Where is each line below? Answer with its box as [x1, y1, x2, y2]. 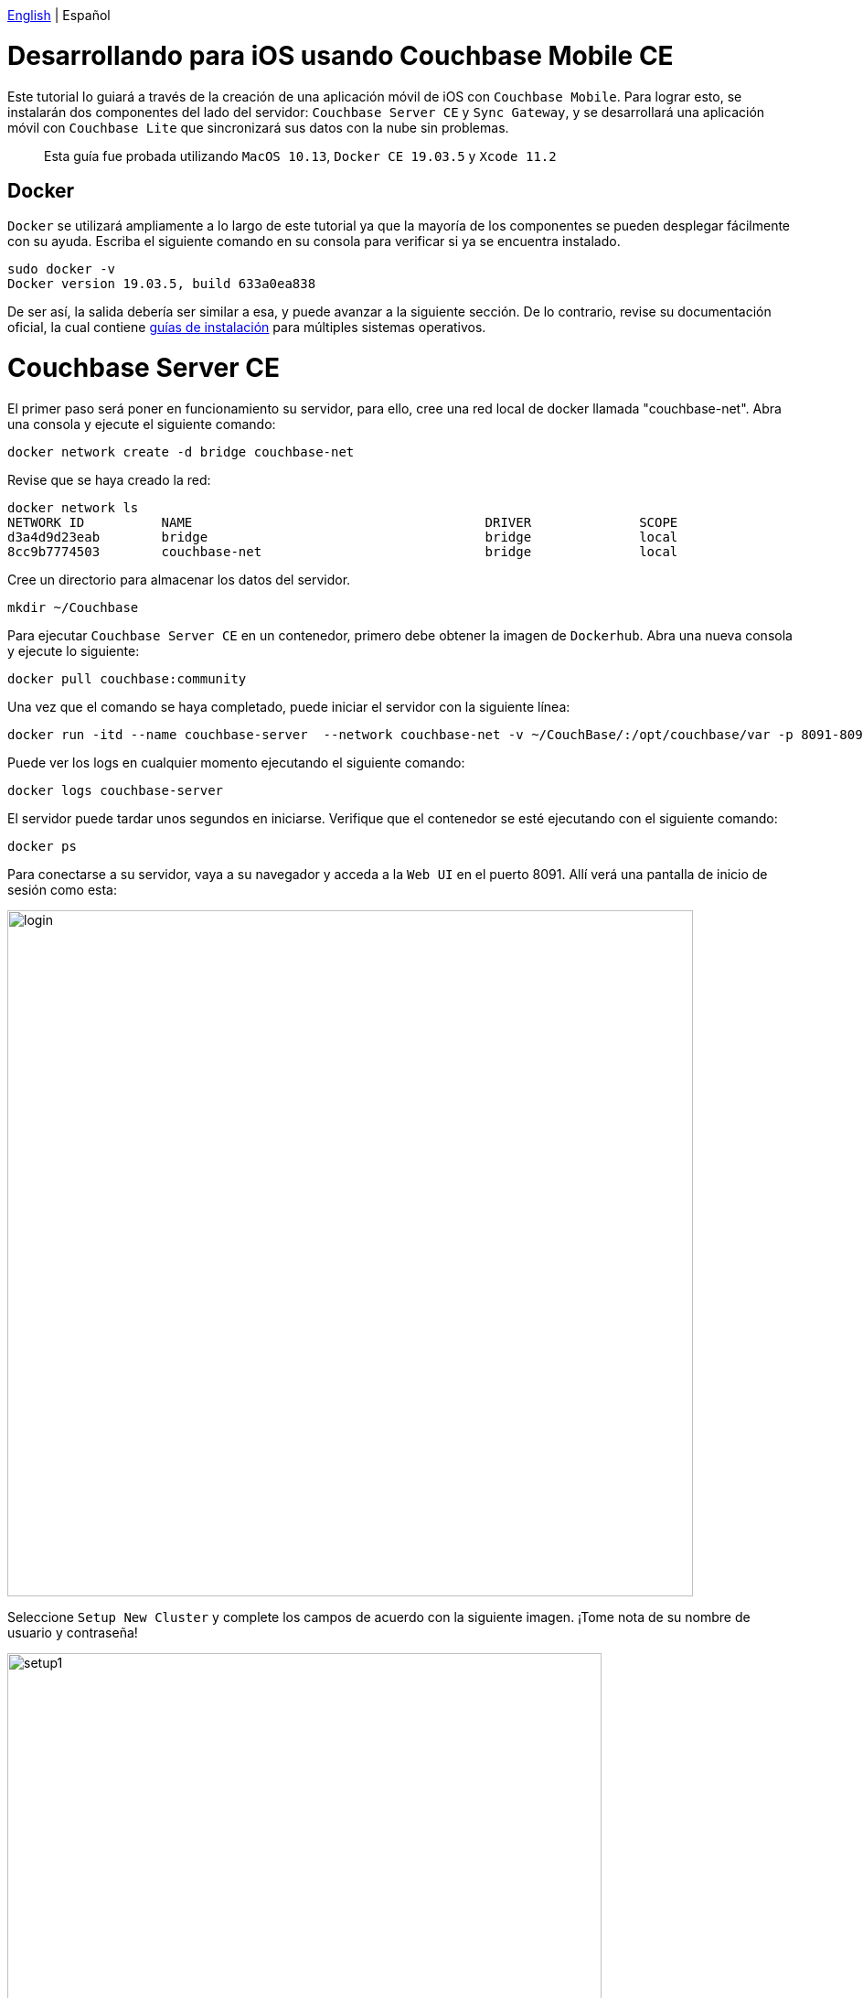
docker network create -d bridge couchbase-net [7, 444, 355, 459]
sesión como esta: [7, 881, 118, 897]
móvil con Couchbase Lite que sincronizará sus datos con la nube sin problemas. [7, 119, 509, 135]
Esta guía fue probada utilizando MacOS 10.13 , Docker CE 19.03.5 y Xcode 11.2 [44, 147, 557, 164]
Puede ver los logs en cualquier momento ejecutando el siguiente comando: [7, 754, 465, 770]
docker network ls [7, 499, 139, 515]
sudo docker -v [7, 262, 116, 277]
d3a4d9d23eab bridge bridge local [7, 529, 678, 544]
